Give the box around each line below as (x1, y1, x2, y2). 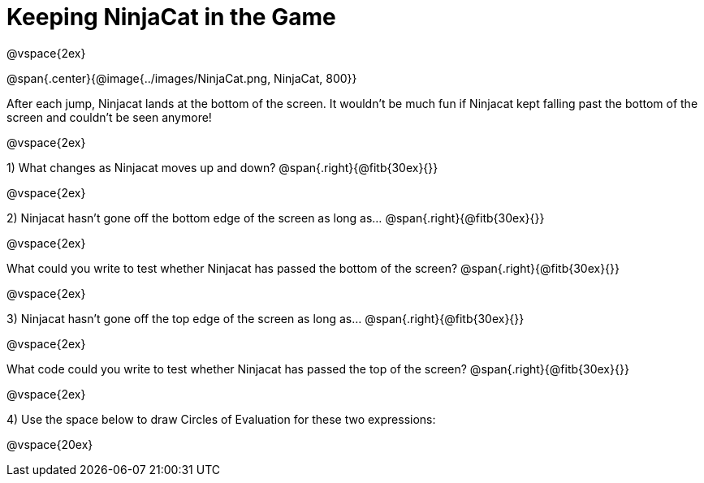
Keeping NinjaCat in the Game (6, 3, 336, 31)
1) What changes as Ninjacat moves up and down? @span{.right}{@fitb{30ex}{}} (6, 160, 438, 175)
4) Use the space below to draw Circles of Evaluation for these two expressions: (6, 412, 436, 426)
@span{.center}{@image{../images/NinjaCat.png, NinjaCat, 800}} (6, 71, 357, 85)
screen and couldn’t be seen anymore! (6, 110, 212, 124)
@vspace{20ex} (6, 437, 93, 451)
